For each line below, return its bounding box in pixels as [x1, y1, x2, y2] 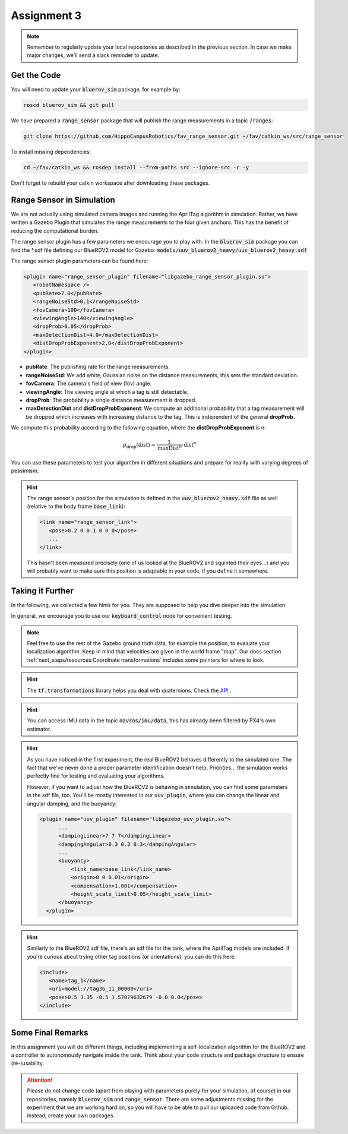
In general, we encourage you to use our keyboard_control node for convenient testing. [11, 612, 232, 620]
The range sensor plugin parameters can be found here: [11, 257, 148, 264]
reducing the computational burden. [11, 227, 99, 234]
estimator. [27, 725, 52, 732]
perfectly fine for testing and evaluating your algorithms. [27, 772, 165, 779]
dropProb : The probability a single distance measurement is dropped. [26, 397, 197, 404]
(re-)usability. [11, 1060, 45, 1067]
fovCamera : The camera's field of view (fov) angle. [26, 380, 151, 387]
